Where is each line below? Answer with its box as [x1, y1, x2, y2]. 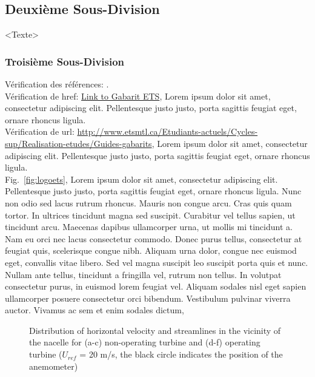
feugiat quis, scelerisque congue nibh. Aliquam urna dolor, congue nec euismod [5, 244, 297, 257]
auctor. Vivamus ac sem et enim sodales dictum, [5, 304, 184, 316]
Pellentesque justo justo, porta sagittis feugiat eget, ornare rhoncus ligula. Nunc [5, 185, 302, 197]
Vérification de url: [5, 125, 75, 138]
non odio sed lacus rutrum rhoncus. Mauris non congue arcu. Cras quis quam [5, 196, 292, 209]
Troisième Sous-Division [5, 53, 125, 69]
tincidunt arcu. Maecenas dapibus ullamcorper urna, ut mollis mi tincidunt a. [5, 220, 293, 233]
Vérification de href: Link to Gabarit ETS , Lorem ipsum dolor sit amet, [5, 89, 271, 102]
